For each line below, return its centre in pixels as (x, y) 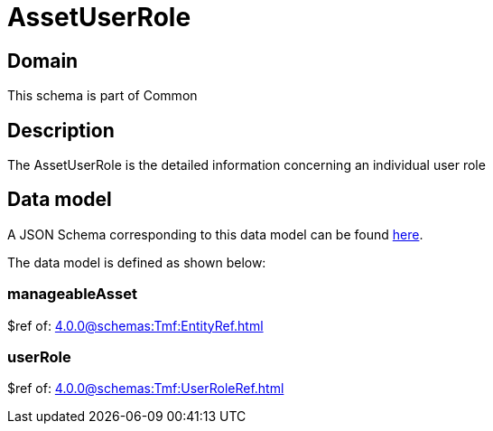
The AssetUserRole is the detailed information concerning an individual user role (246, 165)
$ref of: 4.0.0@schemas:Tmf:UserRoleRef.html (146, 389)
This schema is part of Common (102, 96)
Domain (43, 61)
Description (61, 130)
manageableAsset (72, 294)
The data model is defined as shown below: (137, 262)
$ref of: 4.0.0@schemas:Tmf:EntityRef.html (135, 325)
